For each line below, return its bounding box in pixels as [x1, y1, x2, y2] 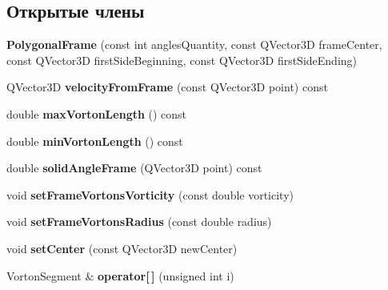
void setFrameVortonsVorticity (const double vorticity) [6, 186, 294, 203]
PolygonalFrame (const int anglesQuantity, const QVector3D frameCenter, [6, 36, 382, 53]
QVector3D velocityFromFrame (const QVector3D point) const [6, 79, 328, 95]
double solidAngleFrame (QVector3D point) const [6, 159, 262, 176]
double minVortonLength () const [6, 132, 183, 149]
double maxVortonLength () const [6, 105, 187, 122]
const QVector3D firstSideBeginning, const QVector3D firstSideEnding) [6, 51, 358, 68]
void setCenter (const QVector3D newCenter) [6, 240, 238, 256]
